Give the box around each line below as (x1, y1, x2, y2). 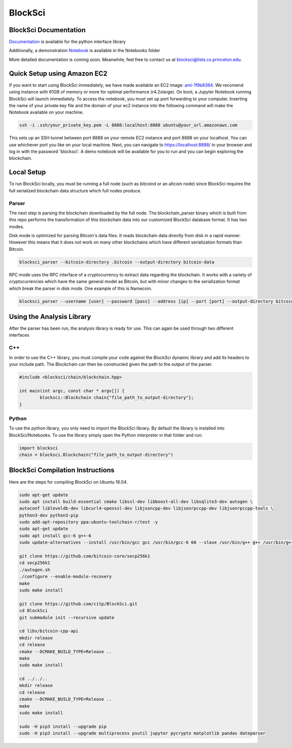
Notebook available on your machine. (9, 110, 84, 115)
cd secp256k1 (19, 560, 51, 566)
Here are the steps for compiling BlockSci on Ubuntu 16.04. (9, 479, 128, 485)
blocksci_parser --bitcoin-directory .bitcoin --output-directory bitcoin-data (19, 259, 215, 265)
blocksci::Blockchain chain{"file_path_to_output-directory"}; (39, 395, 194, 400)
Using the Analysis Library (9, 312, 91, 321)
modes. (9, 224, 24, 229)
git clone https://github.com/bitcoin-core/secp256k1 (19, 553, 150, 559)
